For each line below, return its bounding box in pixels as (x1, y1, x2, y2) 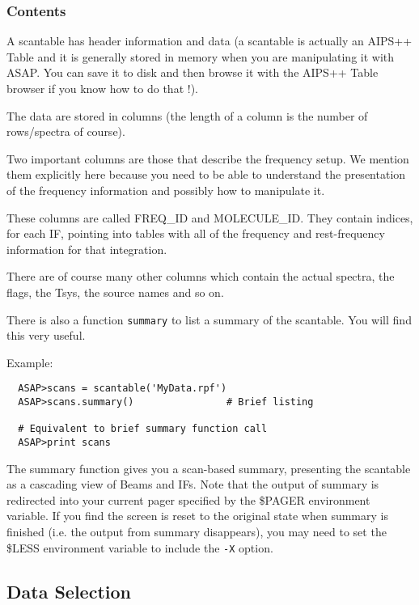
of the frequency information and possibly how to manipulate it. (6, 181, 325, 198)
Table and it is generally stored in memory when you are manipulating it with (6, 48, 395, 65)
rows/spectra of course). (6, 123, 125, 140)
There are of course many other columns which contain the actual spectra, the (6, 268, 395, 285)
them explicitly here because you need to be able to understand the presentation (6, 166, 406, 183)
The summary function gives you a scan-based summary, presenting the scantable (6, 459, 411, 476)
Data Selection (6, 578, 131, 603)
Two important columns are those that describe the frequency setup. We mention (6, 150, 409, 167)
